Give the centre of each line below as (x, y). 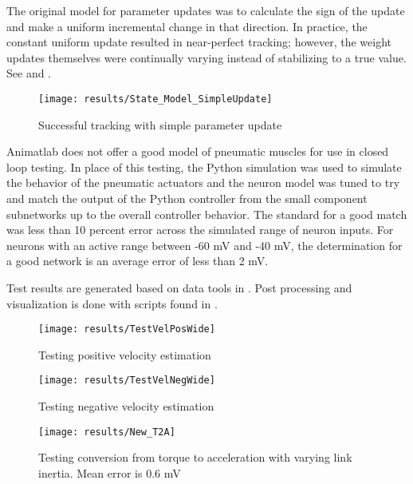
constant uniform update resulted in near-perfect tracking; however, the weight (199, 42)
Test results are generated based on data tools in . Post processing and (179, 287)
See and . (29, 73)
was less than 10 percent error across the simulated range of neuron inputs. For (200, 230)
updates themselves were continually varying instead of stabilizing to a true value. (206, 57)
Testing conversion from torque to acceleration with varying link (195, 457)
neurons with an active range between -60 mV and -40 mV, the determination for (205, 245)
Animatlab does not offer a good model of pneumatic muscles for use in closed (198, 151)
